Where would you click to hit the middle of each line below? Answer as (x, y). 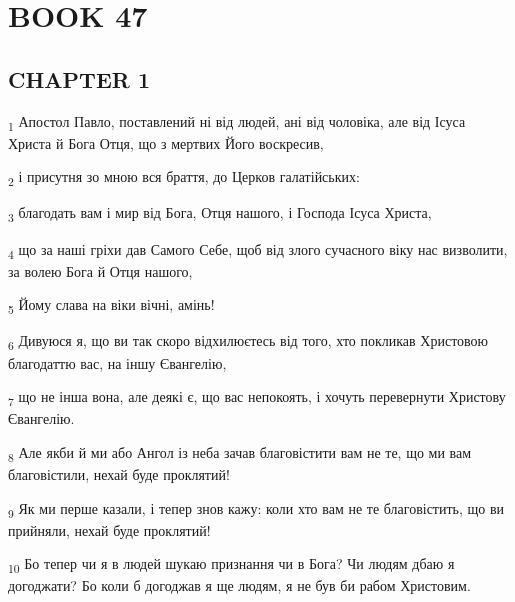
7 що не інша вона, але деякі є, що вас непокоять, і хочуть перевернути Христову (257, 397)
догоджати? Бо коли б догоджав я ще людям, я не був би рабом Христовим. (239, 585)
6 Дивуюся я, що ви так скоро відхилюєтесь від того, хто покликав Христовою (248, 342)
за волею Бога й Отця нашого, (100, 270)
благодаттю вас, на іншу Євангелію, (117, 362)
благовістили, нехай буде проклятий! (119, 473)
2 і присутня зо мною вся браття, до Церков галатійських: (184, 178)
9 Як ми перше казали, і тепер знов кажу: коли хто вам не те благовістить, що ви (256, 509)
